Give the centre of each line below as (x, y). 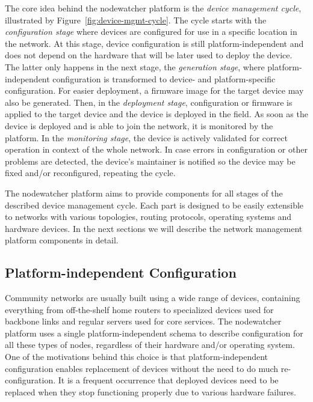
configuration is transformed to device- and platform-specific (164, 78)
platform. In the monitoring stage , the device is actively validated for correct (146, 137)
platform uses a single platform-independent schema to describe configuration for (154, 333)
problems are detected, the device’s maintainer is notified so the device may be (150, 161)
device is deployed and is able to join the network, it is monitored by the (139, 125)
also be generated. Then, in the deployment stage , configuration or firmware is (149, 102)
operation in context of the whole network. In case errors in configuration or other (156, 149)
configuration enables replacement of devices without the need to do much (142, 368)
